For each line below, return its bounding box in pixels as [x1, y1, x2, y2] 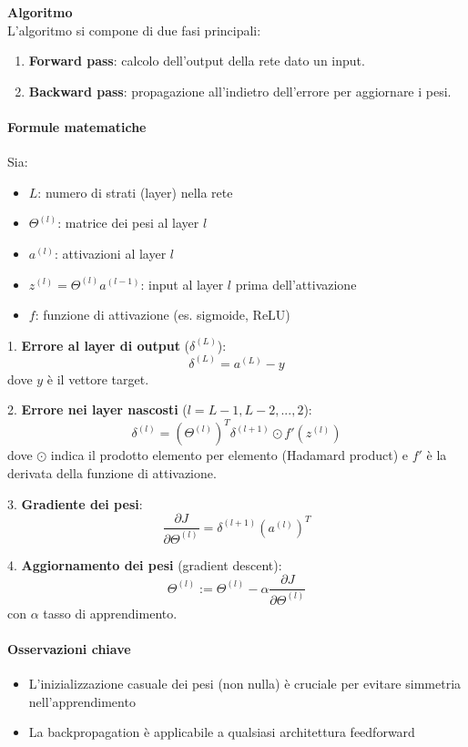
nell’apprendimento [28, 691, 136, 711]
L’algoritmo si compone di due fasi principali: [7, 20, 261, 39]
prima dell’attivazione [235, 274, 357, 293]
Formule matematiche [7, 117, 147, 136]
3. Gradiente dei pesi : [7, 494, 143, 513]
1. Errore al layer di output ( [7, 335, 190, 354]
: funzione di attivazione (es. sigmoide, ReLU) [35, 305, 290, 324]
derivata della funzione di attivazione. [7, 464, 217, 483]
